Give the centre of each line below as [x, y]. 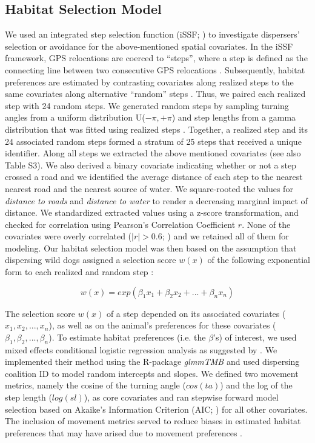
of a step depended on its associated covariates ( [196, 313]
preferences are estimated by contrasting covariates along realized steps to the [149, 82]
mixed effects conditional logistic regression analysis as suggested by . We [141, 349]
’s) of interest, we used [255, 337]
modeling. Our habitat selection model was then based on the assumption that [151, 248]
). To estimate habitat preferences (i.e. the [127, 337]
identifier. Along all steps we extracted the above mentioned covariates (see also [153, 153]
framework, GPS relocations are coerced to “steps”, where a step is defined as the [156, 58]
